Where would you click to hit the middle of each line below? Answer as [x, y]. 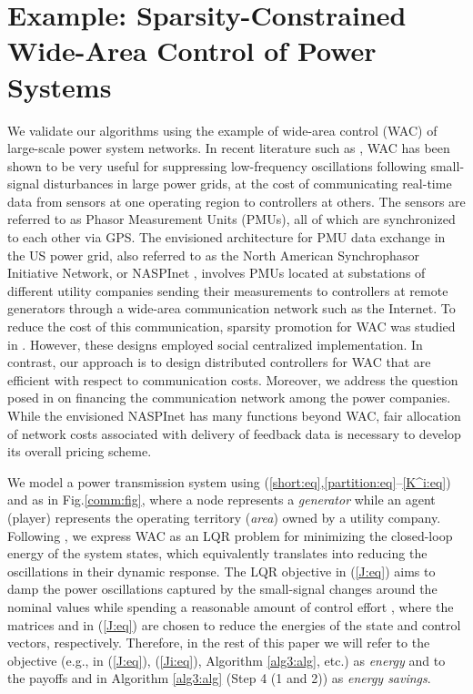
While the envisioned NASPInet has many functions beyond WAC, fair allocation [234, 415]
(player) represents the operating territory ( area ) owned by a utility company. [224, 517]
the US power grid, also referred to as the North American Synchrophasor [213, 255]
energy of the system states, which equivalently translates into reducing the [217, 553]
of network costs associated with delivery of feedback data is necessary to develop [234, 433]
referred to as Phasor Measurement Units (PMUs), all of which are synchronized [231, 219]
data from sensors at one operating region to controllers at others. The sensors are [236, 201]
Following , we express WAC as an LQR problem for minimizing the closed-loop [230, 535]
